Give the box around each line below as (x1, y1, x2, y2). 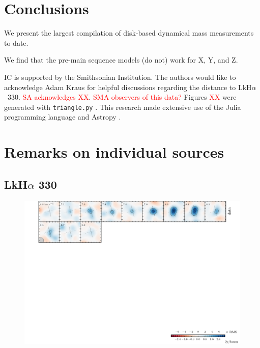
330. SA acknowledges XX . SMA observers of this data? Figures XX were (7, 92, 237, 102)
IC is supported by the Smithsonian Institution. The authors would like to (4, 71, 236, 82)
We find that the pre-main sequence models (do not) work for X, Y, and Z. (4, 54, 238, 65)
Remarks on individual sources (4, 141, 224, 162)
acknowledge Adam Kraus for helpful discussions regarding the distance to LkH (4, 81, 252, 92)
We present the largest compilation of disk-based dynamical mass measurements (4, 27, 254, 38)
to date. (4, 37, 28, 48)
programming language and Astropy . (4, 111, 121, 122)
